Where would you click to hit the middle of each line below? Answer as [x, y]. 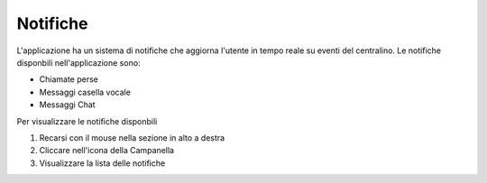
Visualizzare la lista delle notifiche [102, 163]
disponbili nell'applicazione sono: [78, 62]
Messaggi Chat [67, 105]
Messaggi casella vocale [85, 92]
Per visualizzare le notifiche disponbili [87, 121]
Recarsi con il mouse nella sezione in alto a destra [132, 137]
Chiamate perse [69, 79]
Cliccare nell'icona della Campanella [107, 151]
